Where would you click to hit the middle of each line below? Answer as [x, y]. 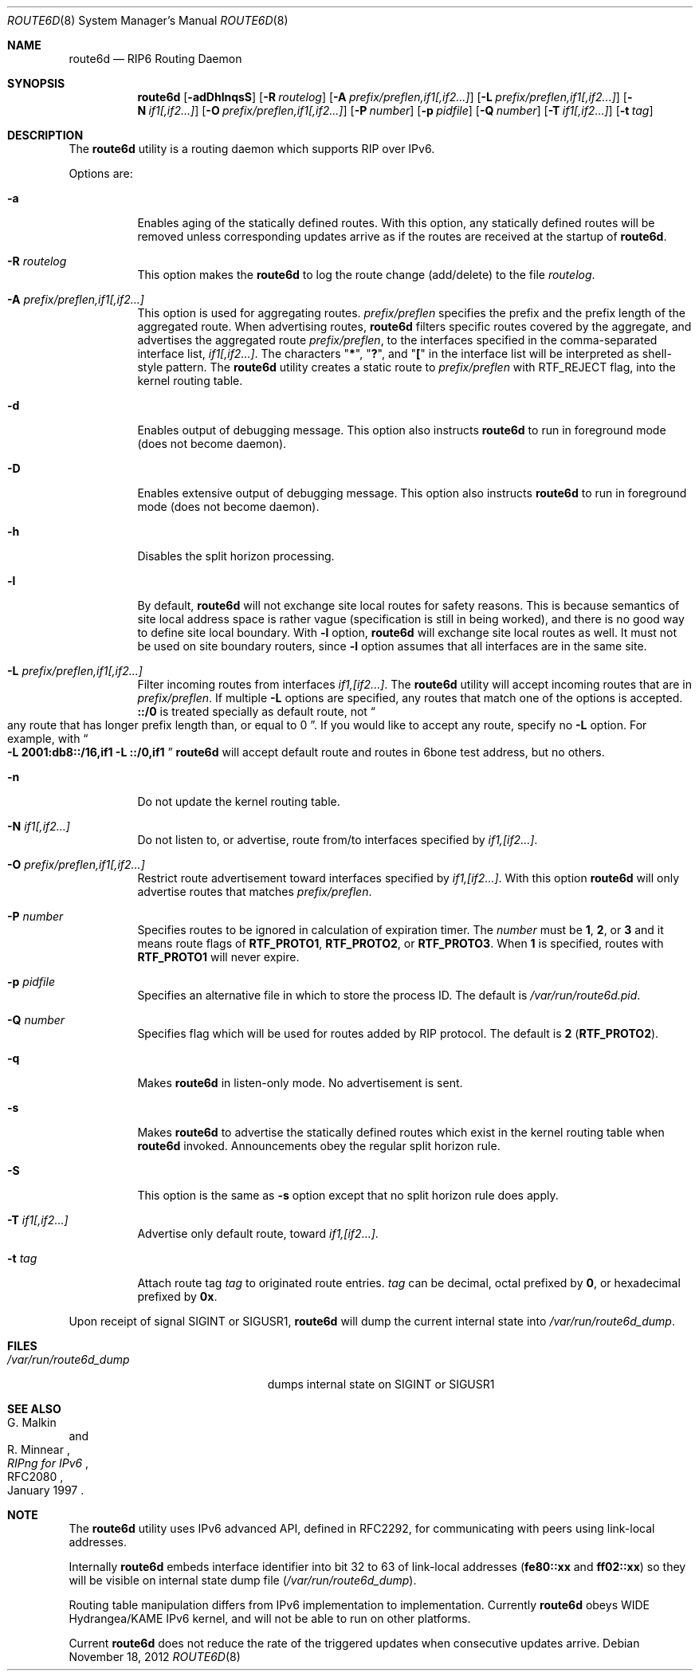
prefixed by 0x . [177, 1296]
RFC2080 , [35, 1477]
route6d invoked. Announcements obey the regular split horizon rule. [319, 1146]
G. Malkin [32, 1422]
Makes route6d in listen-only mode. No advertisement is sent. [300, 1083]
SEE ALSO [34, 1409]
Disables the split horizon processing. [236, 556]
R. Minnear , [39, 1449]
